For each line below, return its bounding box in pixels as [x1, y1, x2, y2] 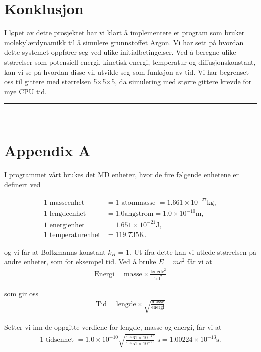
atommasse [121, 199, 156, 206]
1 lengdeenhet [44, 210, 86, 218]
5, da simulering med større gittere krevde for [111, 76, 252, 87]
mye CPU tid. [4, 86, 47, 96]
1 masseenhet [44, 199, 85, 206]
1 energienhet [44, 221, 85, 229]
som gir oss [4, 288, 38, 298]
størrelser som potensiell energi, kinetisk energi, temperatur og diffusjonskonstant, [4, 56, 256, 67]
